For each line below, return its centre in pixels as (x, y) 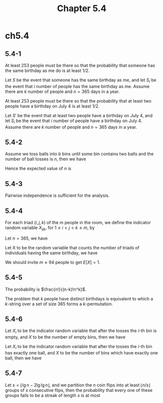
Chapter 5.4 (82, 9)
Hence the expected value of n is (38, 169)
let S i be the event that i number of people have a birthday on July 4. (74, 121)
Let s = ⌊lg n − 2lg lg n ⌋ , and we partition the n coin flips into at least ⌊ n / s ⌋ (78, 385)
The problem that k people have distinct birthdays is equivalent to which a (79, 298)
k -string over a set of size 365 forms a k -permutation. (59, 304)
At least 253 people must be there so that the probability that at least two (78, 101)
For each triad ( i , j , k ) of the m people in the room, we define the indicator (78, 223)
